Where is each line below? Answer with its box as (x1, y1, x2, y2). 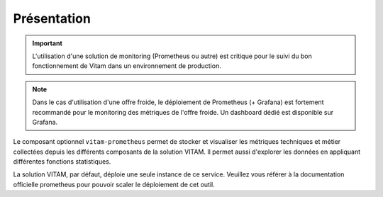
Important (32, 39, 63, 47)
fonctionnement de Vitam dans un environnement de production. (32, 62, 221, 70)
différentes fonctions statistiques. (13, 157, 111, 166)
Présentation (13, 11, 91, 26)
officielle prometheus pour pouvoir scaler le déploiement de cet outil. (13, 180, 216, 188)
